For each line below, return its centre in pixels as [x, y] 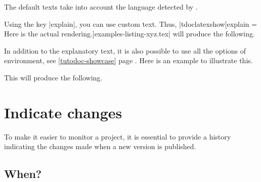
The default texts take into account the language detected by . [101, 7]
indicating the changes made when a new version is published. [100, 146]
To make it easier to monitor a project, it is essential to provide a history [118, 136]
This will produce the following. [53, 77]
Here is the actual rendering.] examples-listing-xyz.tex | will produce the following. [129, 34]
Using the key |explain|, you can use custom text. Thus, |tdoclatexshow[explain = [131, 24]
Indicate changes [63, 112]
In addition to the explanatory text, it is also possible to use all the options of [125, 50]
